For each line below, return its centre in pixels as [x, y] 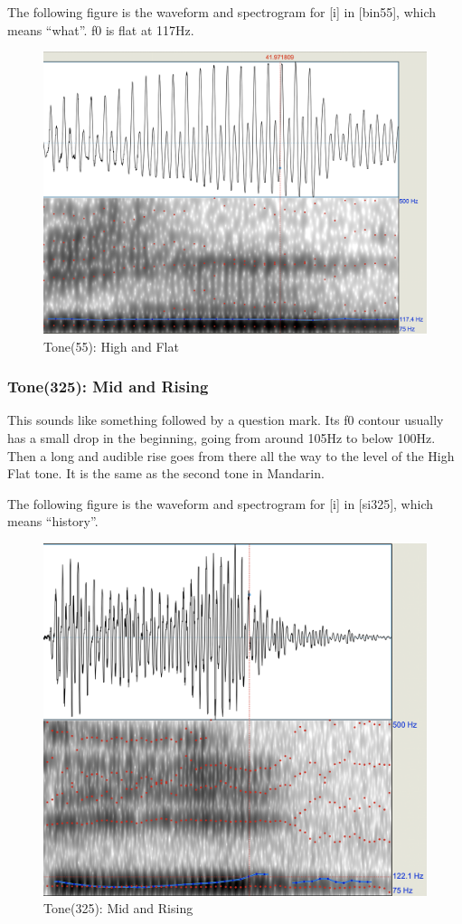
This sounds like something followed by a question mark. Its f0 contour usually [226, 420]
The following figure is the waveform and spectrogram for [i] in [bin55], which [222, 12]
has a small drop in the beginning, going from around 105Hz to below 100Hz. [222, 437]
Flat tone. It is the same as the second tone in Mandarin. [166, 473]
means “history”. [53, 521]
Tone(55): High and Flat [111, 346]
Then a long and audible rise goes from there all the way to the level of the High [231, 455]
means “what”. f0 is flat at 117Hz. [101, 29]
